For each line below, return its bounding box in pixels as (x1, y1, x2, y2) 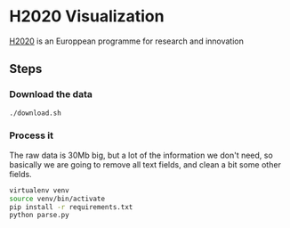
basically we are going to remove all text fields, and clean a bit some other (9, 159, 282, 170)
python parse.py (9, 211, 69, 220)
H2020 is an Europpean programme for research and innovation (9, 36, 245, 46)
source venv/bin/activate (9, 194, 105, 203)
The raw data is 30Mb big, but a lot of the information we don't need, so (9, 150, 273, 160)
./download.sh (9, 109, 62, 118)
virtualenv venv (9, 185, 69, 195)
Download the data (9, 88, 93, 101)
